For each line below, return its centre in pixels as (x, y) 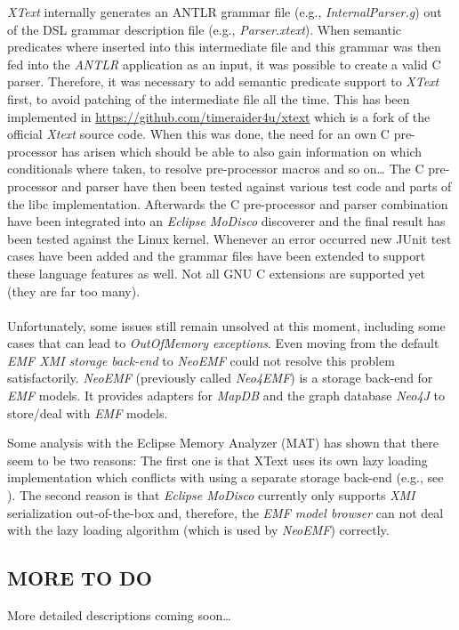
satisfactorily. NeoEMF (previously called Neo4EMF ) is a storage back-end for (220, 378)
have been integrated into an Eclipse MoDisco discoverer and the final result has (226, 221)
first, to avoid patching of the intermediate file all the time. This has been (209, 98)
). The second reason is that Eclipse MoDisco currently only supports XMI (211, 495)
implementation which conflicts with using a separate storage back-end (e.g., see (225, 477)
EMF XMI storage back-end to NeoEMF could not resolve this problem (201, 360)
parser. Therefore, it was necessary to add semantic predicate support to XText (223, 81)
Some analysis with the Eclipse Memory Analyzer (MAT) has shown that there (223, 443)
